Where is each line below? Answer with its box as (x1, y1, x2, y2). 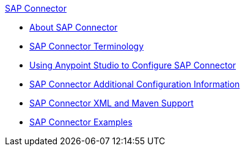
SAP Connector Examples (29, 117, 133, 127)
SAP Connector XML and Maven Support (29, 98, 194, 108)
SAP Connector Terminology (29, 41, 144, 51)
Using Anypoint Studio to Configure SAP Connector (29, 60, 236, 70)
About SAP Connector (29, 22, 118, 32)
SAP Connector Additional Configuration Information (29, 79, 240, 89)
